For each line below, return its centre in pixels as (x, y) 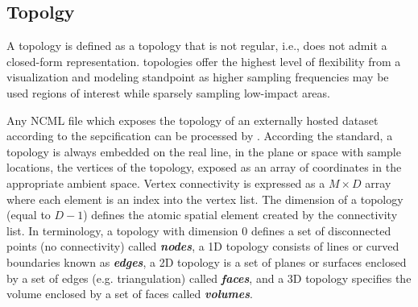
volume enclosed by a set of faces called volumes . (130, 294)
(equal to (29, 215)
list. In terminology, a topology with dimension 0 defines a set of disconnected (199, 230)
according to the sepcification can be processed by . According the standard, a (200, 136)
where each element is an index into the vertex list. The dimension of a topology (205, 199)
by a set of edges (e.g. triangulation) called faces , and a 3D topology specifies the (209, 278)
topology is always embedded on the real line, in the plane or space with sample (204, 151)
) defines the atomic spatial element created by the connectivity (240, 215)
